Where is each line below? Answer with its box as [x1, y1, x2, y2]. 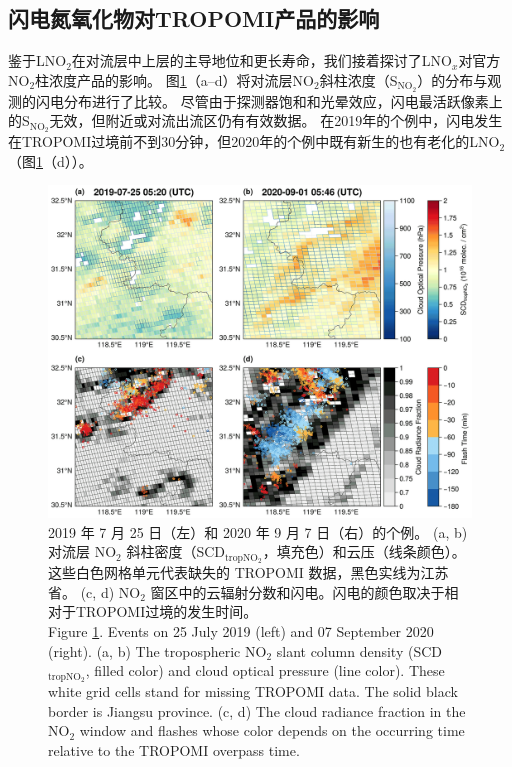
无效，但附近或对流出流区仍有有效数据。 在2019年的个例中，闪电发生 [49, 110, 503, 131]
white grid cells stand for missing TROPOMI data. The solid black [48, 681, 458, 702]
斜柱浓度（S [319, 69, 398, 90]
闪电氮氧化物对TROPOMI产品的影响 [8, 3, 380, 34]
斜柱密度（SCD [126, 541, 225, 562]
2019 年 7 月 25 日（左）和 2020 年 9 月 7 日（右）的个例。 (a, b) [48, 521, 468, 542]
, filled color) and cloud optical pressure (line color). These [85, 660, 445, 681]
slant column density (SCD [276, 640, 442, 661]
